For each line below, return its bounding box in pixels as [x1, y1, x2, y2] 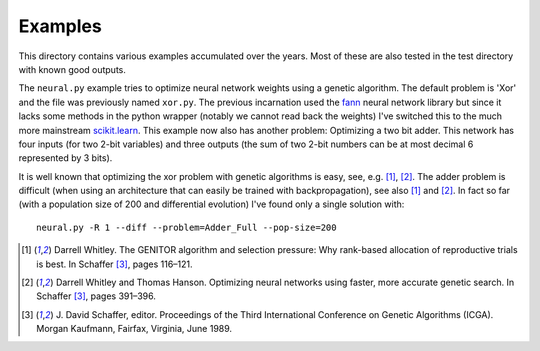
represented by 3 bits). [18, 152, 113, 164]
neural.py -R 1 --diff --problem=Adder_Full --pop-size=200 [36, 221, 337, 233]
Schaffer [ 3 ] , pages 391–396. [36, 290, 157, 302]
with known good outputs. [18, 63, 127, 75]
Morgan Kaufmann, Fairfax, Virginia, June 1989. [36, 323, 233, 335]
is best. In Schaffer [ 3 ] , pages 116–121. [36, 258, 194, 270]
